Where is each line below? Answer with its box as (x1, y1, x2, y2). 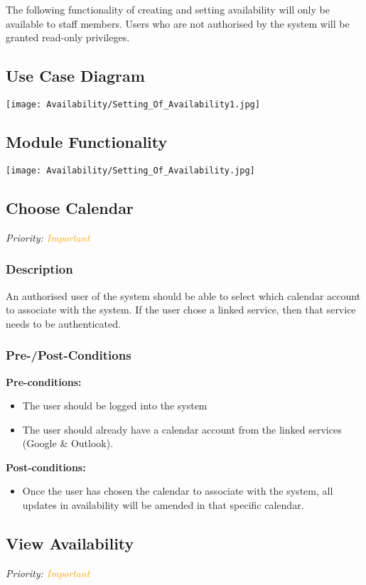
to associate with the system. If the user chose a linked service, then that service (6, 302, 356, 317)
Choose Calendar (6, 196, 134, 218)
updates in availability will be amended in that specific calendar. (22, 498, 304, 512)
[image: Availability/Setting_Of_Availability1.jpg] (6, 99, 260, 109)
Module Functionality (6, 131, 168, 153)
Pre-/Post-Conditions (6, 346, 131, 364)
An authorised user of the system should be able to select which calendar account (6, 288, 361, 303)
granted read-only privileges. (6, 30, 130, 45)
